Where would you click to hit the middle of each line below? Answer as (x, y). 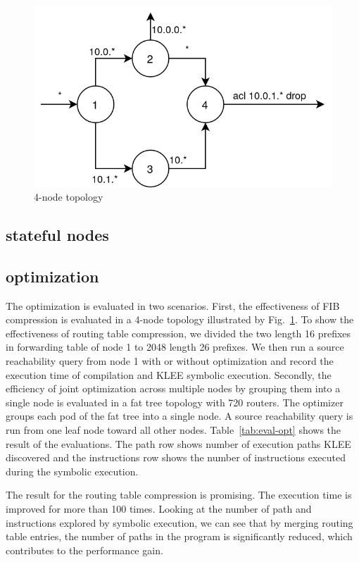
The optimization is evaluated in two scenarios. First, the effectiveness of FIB (173, 305)
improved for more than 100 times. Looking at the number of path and (159, 508)
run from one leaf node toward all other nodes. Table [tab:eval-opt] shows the (174, 430)
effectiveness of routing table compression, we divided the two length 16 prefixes (178, 333)
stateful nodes (57, 235)
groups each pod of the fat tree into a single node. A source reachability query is (179, 416)
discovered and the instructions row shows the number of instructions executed (176, 457)
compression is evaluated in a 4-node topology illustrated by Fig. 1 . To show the (180, 319)
